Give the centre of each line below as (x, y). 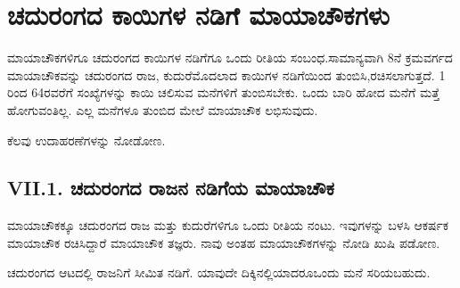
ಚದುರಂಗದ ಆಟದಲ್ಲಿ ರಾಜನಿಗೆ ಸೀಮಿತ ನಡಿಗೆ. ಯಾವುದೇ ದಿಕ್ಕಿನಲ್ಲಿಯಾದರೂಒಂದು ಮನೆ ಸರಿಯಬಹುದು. (219, 272)
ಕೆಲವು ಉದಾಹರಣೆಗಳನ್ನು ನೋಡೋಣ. (86, 140)
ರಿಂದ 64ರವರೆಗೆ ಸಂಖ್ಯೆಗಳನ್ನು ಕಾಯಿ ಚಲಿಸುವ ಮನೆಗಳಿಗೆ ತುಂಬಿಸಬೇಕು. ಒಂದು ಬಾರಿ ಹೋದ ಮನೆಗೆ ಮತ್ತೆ (223, 92)
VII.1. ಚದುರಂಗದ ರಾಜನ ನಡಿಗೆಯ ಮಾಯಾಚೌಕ (171, 188)
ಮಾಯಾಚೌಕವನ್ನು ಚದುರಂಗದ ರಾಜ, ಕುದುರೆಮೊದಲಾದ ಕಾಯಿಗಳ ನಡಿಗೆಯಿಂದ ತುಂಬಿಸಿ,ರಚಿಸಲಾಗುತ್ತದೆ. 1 (226, 74)
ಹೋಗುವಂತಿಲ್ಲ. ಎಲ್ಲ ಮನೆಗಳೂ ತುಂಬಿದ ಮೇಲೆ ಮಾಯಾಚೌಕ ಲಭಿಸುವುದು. (163, 109)
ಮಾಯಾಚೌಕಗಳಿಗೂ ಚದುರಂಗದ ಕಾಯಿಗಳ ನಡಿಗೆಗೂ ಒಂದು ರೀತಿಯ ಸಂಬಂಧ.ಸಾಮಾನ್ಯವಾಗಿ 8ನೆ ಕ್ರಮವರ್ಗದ (230, 58)
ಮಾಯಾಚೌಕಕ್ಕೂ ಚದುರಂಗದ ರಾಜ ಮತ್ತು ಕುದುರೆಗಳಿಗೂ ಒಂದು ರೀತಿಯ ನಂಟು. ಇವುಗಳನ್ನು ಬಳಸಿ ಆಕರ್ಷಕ (228, 225)
